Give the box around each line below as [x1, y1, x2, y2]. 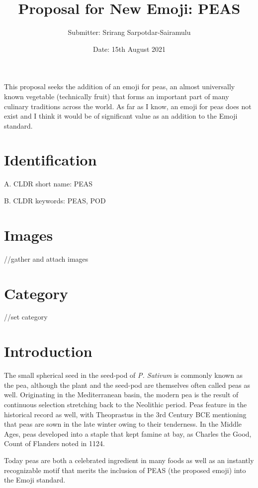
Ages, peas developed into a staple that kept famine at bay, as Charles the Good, [4, 428, 252, 439]
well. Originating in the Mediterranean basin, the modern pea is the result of [4, 389, 239, 400]
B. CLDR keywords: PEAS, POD [4, 195, 106, 205]
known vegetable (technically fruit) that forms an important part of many [4, 91, 229, 101]
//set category [4, 312, 48, 322]
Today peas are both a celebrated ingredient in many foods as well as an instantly [4, 455, 254, 465]
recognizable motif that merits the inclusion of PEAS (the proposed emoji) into [4, 465, 246, 475]
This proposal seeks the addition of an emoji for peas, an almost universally [4, 81, 235, 92]
